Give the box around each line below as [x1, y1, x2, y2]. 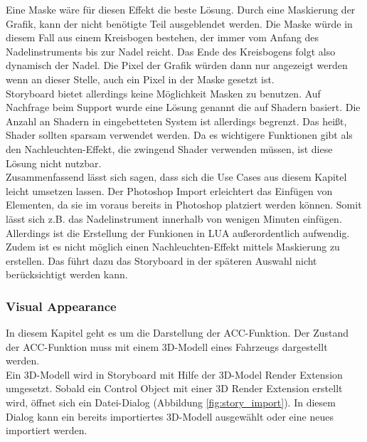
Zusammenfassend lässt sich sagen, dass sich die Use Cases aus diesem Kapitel [6, 169, 347, 184]
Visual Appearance [6, 297, 117, 315]
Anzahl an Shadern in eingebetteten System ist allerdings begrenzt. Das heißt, [6, 113, 347, 128]
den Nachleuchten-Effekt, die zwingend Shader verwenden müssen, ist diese [6, 141, 333, 156]
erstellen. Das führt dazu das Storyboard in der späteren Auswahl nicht [6, 253, 317, 268]
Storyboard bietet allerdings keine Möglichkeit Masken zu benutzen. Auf [6, 85, 321, 100]
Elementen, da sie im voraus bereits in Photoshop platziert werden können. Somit [6, 197, 362, 212]
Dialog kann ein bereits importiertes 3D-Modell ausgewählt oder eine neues [6, 409, 334, 423]
